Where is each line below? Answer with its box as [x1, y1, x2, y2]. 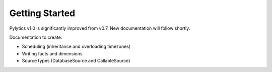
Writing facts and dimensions [22, 50, 83, 56]
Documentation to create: [9, 34, 62, 40]
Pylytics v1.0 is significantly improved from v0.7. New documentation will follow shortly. [9, 25, 190, 31]
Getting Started [9, 8, 76, 19]
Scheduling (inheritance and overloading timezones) [22, 43, 131, 50]
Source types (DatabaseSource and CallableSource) [22, 58, 130, 64]
